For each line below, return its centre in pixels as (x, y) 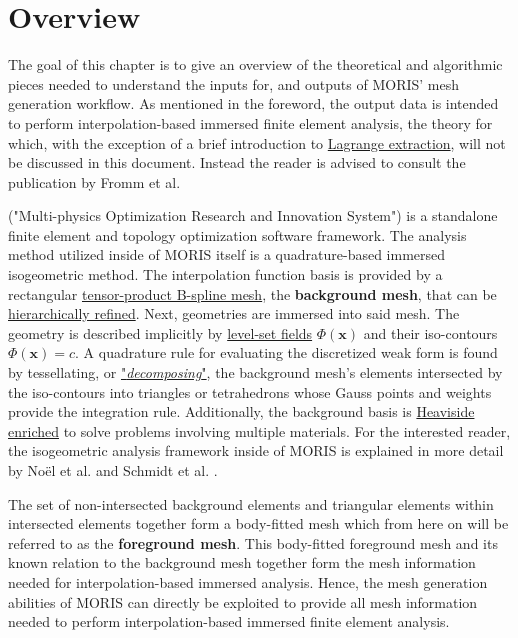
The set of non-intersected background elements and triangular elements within (251, 503)
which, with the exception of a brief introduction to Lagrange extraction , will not (257, 142)
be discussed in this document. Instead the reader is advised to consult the (237, 162)
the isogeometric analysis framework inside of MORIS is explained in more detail (256, 450)
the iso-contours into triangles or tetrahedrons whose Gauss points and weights (250, 391)
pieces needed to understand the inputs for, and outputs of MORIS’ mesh (234, 83)
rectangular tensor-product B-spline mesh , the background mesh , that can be (252, 293)
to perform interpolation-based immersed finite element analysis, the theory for (250, 122)
